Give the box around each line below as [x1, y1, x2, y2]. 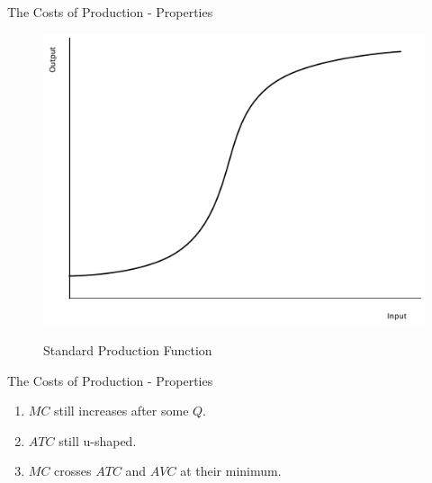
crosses [54, 461, 92, 480]
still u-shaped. [58, 431, 137, 450]
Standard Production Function [43, 340, 212, 359]
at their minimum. [180, 461, 282, 480]
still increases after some [54, 401, 189, 420]
